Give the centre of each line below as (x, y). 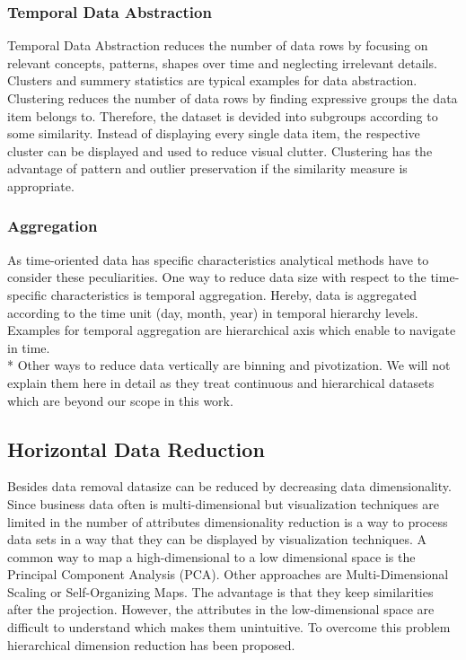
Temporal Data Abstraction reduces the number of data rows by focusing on (218, 45)
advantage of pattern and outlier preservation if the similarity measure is (207, 168)
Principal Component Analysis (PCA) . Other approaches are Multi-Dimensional (228, 574)
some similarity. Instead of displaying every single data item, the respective (214, 133)
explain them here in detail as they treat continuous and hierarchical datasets (221, 382)
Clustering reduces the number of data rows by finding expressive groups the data (233, 98)
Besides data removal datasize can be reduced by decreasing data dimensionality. (229, 486)
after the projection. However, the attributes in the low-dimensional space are (221, 609)
